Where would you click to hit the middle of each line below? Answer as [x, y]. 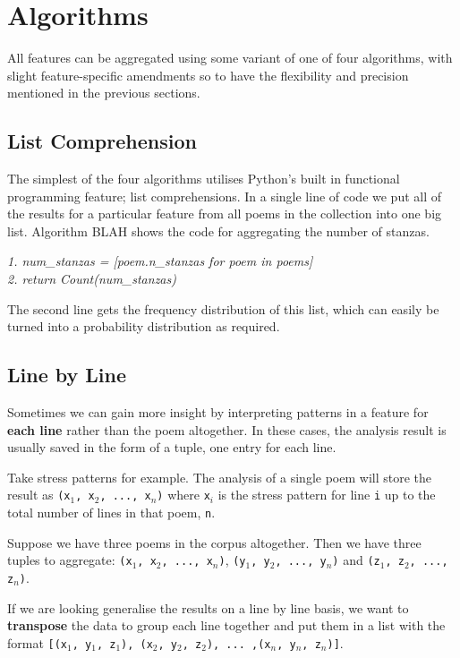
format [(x [38, 642]
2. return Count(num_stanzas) [92, 279]
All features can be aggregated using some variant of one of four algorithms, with [230, 58]
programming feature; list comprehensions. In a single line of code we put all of [225, 196]
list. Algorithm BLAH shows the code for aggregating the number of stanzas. [218, 231]
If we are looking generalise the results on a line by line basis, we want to [208, 607]
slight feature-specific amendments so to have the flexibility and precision [208, 75]
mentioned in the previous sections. [104, 93]
